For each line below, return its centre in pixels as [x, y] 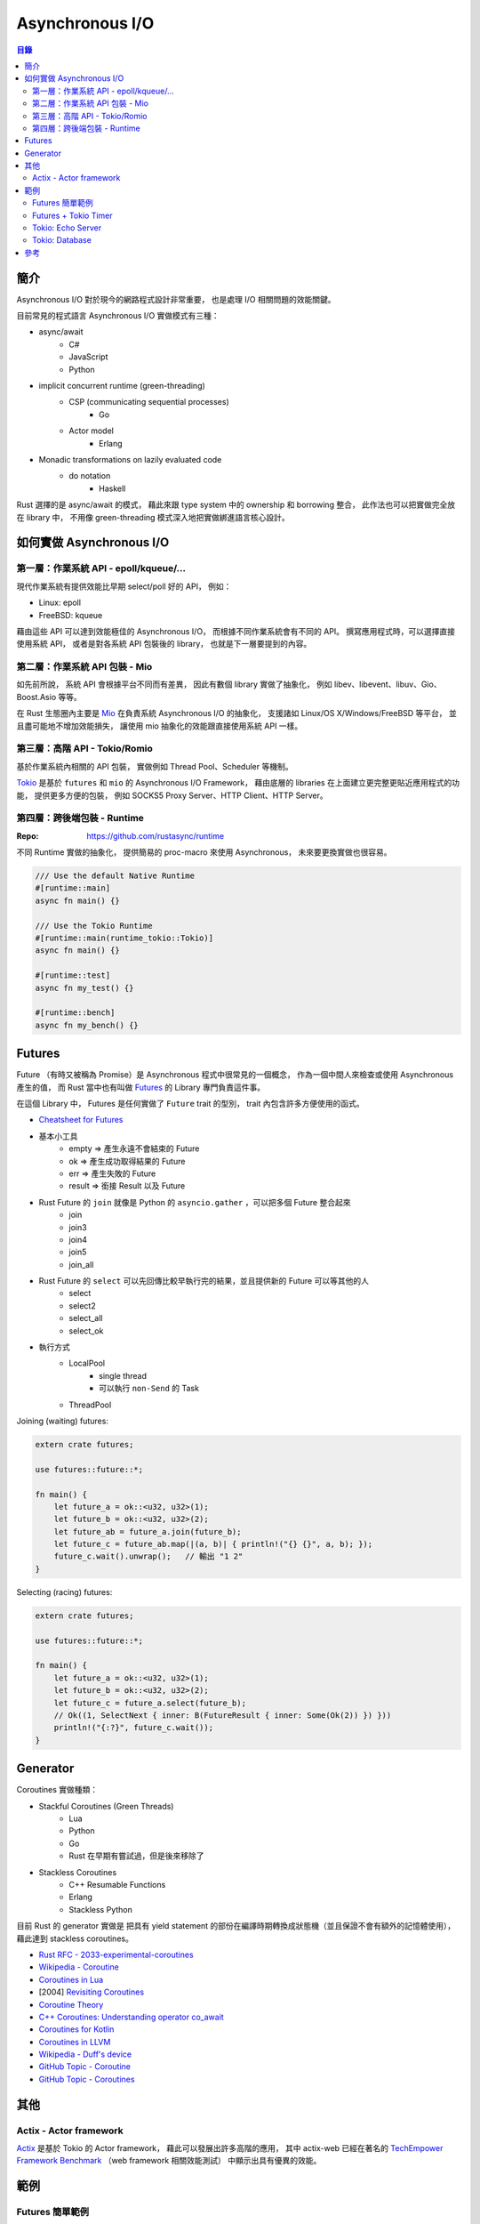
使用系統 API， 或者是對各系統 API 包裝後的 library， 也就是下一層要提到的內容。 [164, 644]
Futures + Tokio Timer [72, 215]
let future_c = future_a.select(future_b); [150, 1703]
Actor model [92, 431]
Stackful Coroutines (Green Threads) [106, 1806]
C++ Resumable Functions [117, 1884]
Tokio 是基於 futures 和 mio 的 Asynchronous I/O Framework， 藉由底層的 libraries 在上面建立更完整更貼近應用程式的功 [238, 783]
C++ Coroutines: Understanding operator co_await [131, 2017]
